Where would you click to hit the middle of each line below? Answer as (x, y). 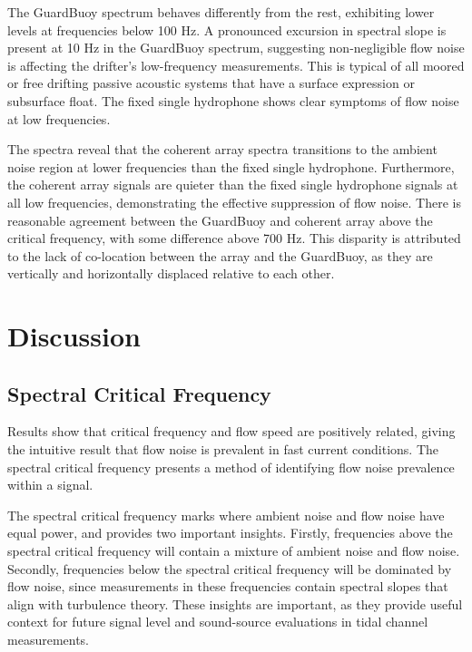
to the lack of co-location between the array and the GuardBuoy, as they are (220, 255)
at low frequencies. (59, 118)
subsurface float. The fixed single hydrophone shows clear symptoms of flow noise (233, 100)
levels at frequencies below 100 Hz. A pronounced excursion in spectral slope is (227, 29)
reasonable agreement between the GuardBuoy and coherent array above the (220, 220)
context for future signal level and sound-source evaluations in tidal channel (218, 622)
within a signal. (50, 485)
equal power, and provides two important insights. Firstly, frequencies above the (230, 533)
